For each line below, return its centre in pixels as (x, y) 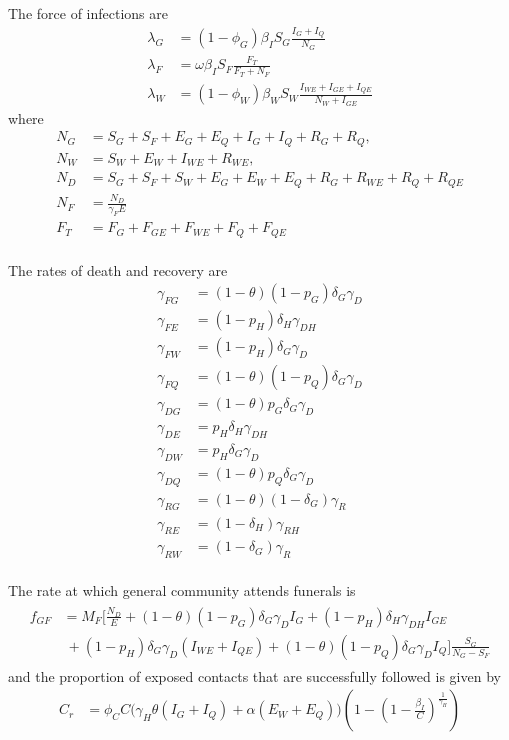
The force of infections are (88, 13)
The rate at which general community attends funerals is (182, 590)
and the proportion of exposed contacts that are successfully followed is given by (254, 675)
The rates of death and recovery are (118, 269)
